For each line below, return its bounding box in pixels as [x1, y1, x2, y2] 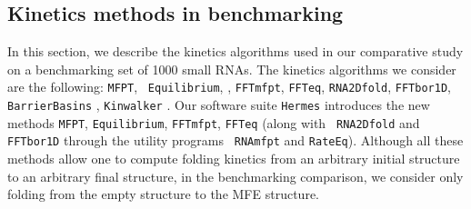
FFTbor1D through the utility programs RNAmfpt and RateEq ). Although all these [7, 131, 464, 150]
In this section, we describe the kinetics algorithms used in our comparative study [7, 42, 464, 61]
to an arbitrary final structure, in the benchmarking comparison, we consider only [7, 166, 464, 185]
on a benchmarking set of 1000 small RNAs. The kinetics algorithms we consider [7, 59, 456, 78]
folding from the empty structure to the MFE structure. [7, 184, 319, 204]
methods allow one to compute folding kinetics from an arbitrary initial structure [7, 149, 460, 168]
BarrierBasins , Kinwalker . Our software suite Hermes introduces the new [7, 95, 430, 114]
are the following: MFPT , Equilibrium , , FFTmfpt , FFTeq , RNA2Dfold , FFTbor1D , [7, 77, 451, 96]
